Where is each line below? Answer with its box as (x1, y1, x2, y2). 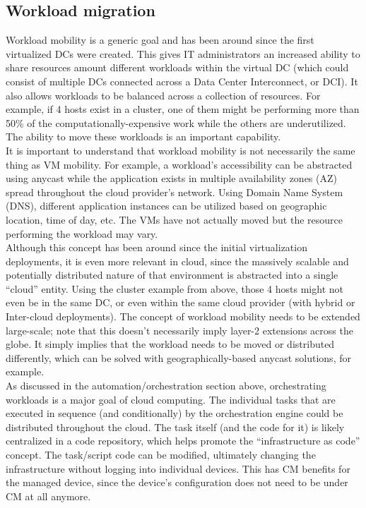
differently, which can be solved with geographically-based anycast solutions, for (6, 350, 351, 365)
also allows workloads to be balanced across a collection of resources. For (6, 87, 321, 102)
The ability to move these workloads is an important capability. (6, 129, 281, 144)
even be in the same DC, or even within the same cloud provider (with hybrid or (6, 295, 355, 310)
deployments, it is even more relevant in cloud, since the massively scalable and (6, 253, 349, 268)
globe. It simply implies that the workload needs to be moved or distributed (6, 337, 335, 351)
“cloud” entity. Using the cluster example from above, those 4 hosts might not (6, 281, 343, 296)
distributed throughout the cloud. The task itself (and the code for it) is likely (6, 419, 345, 434)
